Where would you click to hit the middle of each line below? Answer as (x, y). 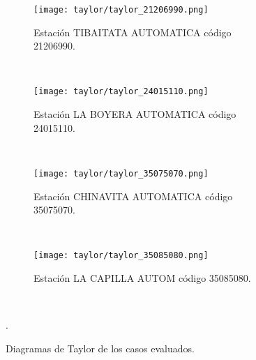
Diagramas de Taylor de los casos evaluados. (100, 348)
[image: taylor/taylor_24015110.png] (121, 92)
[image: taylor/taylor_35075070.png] (121, 173)
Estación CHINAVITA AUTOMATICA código (133, 196)
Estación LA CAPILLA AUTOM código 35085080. (142, 277)
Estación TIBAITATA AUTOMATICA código (133, 32)
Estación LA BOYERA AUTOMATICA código (135, 114)
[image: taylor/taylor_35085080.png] (121, 256)
